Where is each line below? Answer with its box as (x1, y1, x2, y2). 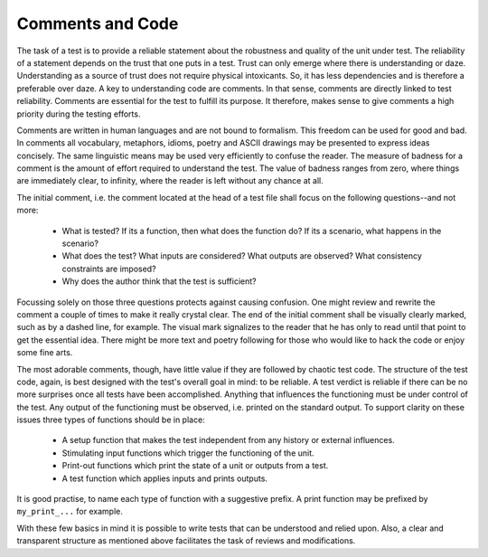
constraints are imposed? (61, 263, 157, 274)
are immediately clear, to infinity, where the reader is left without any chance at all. (16, 175, 324, 186)
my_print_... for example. (16, 506, 124, 517)
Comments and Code (16, 14, 179, 33)
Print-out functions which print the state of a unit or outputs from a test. (61, 460, 329, 471)
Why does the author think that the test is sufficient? (61, 276, 257, 287)
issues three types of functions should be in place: (16, 414, 205, 425)
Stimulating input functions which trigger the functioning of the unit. (61, 448, 315, 458)
